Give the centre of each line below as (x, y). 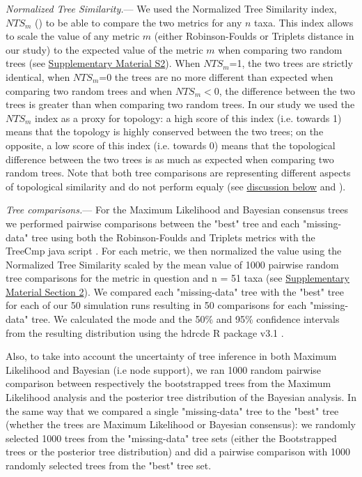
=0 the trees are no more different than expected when (216, 76)
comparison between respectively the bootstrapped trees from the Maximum (168, 383)
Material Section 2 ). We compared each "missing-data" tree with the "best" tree (175, 291)
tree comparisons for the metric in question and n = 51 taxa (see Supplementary (178, 278)
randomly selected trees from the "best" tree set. (109, 465)
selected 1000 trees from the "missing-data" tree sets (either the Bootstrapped (171, 438)
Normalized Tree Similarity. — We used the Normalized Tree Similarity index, (171, 8)
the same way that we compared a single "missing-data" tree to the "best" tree (172, 410)
